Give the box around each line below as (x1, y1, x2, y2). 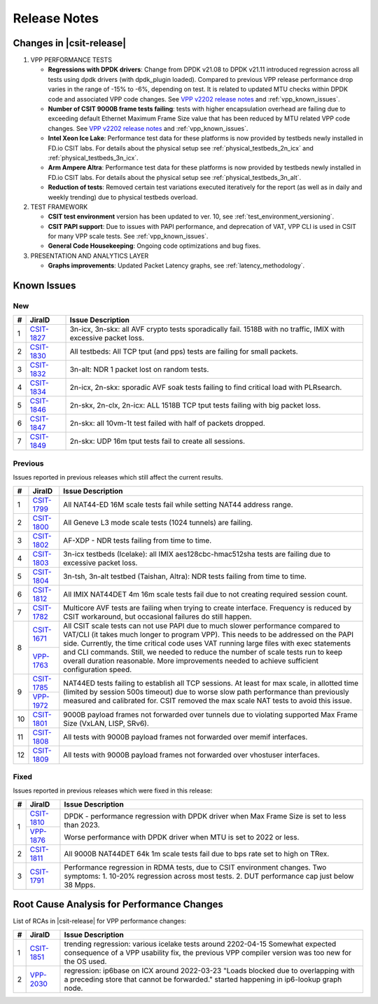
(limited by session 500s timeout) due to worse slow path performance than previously (63, 687, 349, 697)
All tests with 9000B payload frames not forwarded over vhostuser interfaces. (63, 750, 320, 760)
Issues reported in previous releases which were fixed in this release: (13, 786, 213, 795)
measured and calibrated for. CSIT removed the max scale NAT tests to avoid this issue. (63, 696, 353, 706)
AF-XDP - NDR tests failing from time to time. (63, 536, 212, 545)
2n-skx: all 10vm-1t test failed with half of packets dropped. (69, 419, 265, 428)
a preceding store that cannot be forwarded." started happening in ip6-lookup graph (64, 974, 342, 984)
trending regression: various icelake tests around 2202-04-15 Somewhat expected (64, 939, 337, 949)
